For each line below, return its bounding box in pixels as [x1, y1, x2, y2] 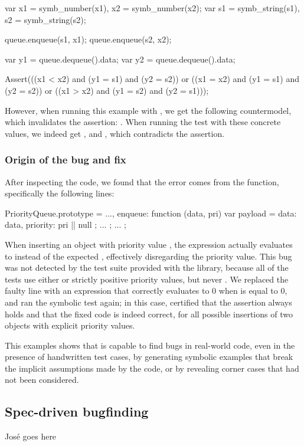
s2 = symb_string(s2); [5, 13, 86, 25]
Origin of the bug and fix [5, 152, 126, 167]
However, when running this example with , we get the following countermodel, [5, 104, 292, 116]
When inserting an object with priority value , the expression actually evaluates [5, 238, 293, 250]
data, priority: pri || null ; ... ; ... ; [5, 218, 126, 231]
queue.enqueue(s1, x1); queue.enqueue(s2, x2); [5, 33, 172, 45]
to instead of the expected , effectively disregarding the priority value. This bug [5, 250, 292, 262]
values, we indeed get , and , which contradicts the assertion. [5, 127, 225, 139]
